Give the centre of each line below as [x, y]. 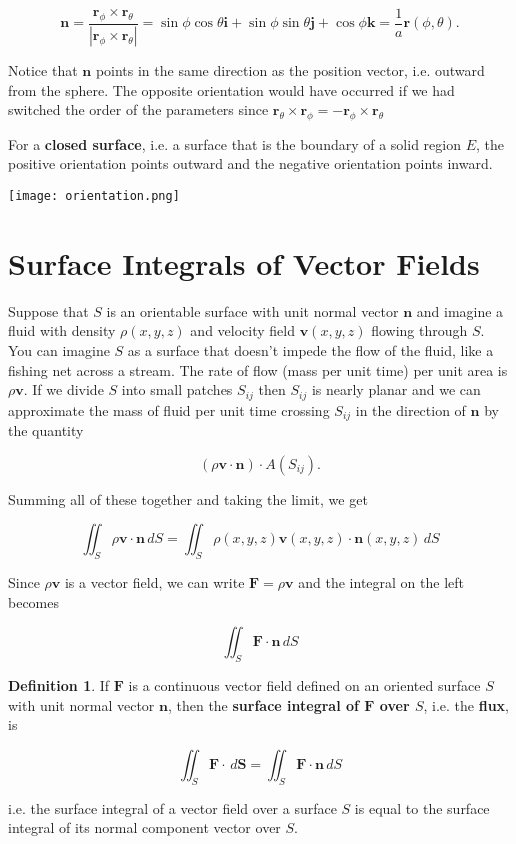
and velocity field [242, 330]
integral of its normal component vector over [144, 827]
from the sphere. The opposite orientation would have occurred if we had [231, 89]
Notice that [43, 69]
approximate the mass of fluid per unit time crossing [169, 409]
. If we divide [63, 389]
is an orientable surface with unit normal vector [252, 310]
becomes [34, 601]
